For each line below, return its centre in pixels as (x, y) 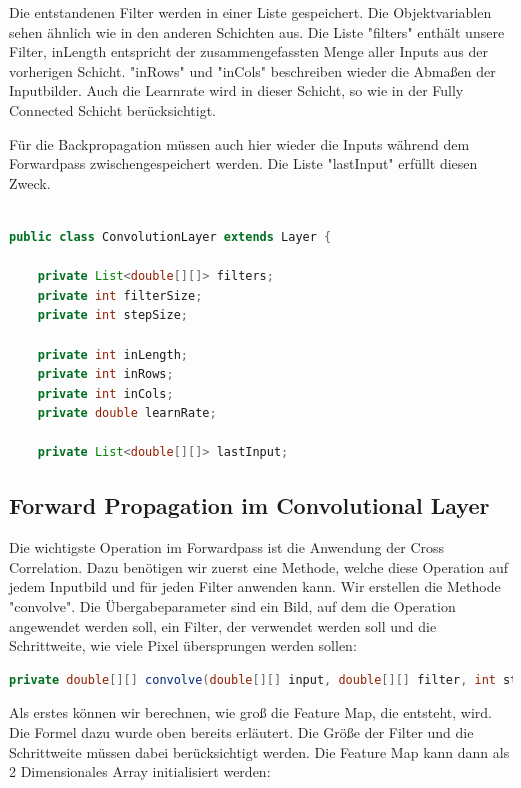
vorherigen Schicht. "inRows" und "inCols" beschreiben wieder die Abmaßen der (252, 70)
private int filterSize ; (120, 295)
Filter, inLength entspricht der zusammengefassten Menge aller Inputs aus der (248, 51)
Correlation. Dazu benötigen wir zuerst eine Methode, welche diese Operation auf (259, 566)
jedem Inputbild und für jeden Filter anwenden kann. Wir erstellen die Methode (255, 586)
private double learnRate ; (127, 413)
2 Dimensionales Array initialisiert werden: (140, 771)
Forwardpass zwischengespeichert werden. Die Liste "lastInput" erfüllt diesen (243, 163)
